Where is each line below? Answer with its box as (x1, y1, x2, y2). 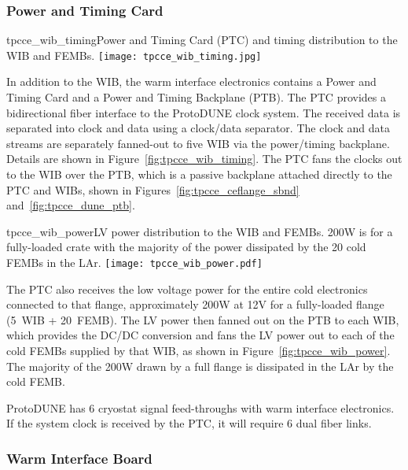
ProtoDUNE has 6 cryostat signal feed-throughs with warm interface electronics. (6, 399, 395, 416)
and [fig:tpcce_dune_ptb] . (6, 197, 135, 213)
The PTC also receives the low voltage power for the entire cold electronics (6, 280, 368, 297)
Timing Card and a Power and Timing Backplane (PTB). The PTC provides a (6, 89, 386, 105)
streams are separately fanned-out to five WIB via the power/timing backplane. (6, 135, 390, 151)
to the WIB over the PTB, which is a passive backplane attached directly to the (6, 166, 392, 183)
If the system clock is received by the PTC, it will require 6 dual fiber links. (6, 415, 372, 431)
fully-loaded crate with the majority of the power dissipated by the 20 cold (6, 239, 366, 255)
